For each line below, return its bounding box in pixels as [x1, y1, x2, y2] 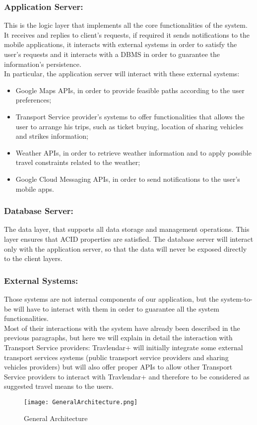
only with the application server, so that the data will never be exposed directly [4, 243, 247, 254]
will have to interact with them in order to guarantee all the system [13, 303, 219, 314]
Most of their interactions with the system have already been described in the [4, 322, 240, 333]
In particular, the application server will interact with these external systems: [4, 68, 240, 79]
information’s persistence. [4, 58, 81, 69]
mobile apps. [15, 183, 54, 194]
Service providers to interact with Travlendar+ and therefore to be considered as [4, 371, 250, 381]
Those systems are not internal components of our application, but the [4, 293, 219, 304]
